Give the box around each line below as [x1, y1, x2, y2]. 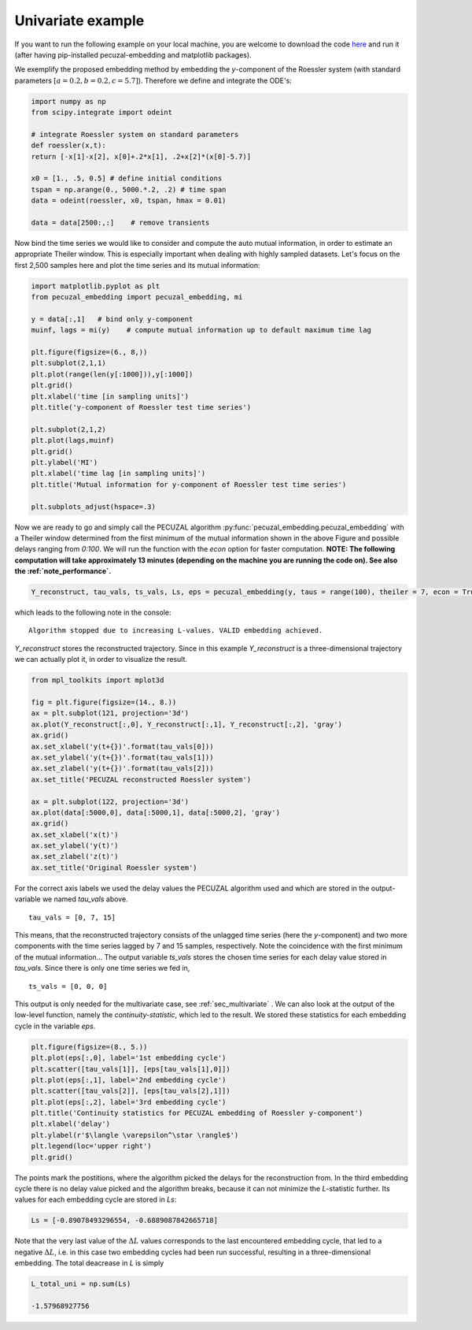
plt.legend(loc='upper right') [31, 1142, 153, 1150]
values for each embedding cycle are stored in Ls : [14, 1194, 177, 1205]
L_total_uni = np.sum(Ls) [31, 1280, 131, 1288]
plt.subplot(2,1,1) [31, 359, 106, 368]
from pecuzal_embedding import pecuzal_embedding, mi [31, 292, 243, 302]
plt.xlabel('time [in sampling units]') [31, 392, 189, 401]
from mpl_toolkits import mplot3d [31, 676, 164, 685]
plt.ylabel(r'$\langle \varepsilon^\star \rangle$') [31, 1131, 239, 1139]
